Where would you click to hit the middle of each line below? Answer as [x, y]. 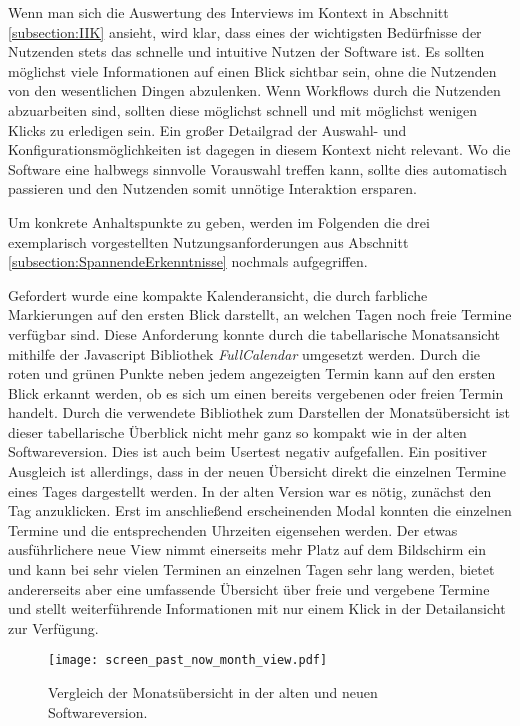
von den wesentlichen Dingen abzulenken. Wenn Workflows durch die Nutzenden [254, 90]
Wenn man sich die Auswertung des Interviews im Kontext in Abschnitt [228, 12]
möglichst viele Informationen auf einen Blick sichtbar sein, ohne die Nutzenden [252, 70]
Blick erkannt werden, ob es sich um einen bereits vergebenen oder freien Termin [256, 392]
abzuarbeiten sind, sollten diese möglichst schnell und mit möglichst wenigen [243, 109]
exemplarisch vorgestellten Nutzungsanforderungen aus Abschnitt [208, 241]
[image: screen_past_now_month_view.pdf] [188, 660]
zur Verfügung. [53, 627]
